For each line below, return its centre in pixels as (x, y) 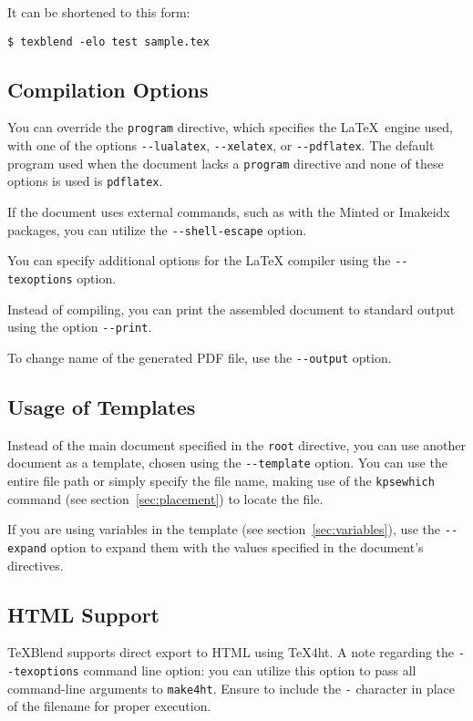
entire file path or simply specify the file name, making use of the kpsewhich (221, 481)
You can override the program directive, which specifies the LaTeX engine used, (230, 127)
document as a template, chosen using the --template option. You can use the (227, 463)
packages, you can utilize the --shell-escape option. (157, 229)
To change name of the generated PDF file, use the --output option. (200, 357)
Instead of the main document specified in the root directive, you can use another (236, 444)
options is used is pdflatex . (85, 181)
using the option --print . (80, 327)
